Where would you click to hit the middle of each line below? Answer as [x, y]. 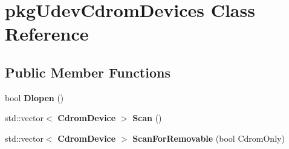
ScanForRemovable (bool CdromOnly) [209, 138]
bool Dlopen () [34, 97]
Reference [47, 34]
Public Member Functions [88, 72]
